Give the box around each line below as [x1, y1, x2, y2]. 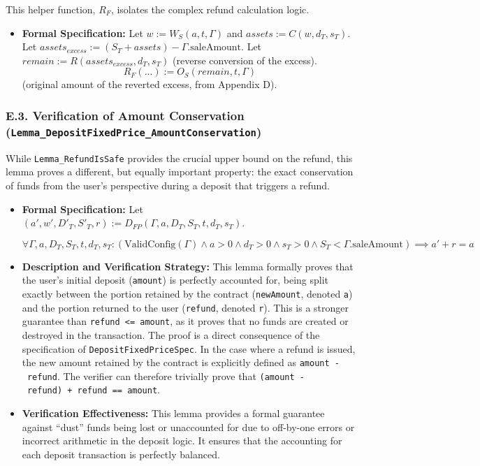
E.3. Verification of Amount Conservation [6, 106, 245, 124]
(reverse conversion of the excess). [173, 52, 317, 67]
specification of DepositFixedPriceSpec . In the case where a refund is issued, [22, 341, 356, 356]
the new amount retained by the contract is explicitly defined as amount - [22, 355, 340, 370]
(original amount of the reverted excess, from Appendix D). [22, 77, 277, 92]
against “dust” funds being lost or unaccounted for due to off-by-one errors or [22, 419, 355, 434]
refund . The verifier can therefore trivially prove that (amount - [27, 368, 305, 383]
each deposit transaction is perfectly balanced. [22, 446, 220, 461]
